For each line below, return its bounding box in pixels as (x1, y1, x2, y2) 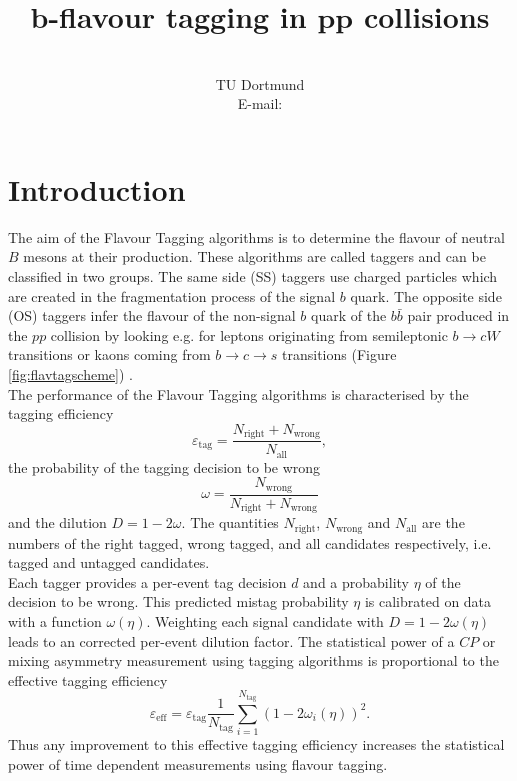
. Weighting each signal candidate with (146, 611, 384, 632)
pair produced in (407, 305, 510, 326)
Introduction (8, 168, 186, 209)
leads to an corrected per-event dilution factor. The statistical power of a (8, 630, 455, 651)
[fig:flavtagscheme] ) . (8, 364, 133, 384)
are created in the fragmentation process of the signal (8, 285, 336, 306)
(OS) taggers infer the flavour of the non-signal (8, 305, 296, 326)
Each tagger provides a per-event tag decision (8, 571, 287, 592)
